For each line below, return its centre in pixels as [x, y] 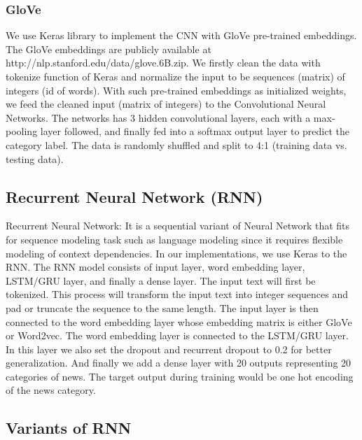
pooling [22, 131]
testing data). [35, 158]
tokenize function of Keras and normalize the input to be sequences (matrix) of [175, 76]
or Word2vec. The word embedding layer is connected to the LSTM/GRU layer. [177, 335]
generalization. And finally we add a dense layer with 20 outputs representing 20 [179, 363]
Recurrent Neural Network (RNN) [134, 196]
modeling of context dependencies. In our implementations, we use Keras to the [176, 253]
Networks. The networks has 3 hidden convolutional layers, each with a [158, 117]
